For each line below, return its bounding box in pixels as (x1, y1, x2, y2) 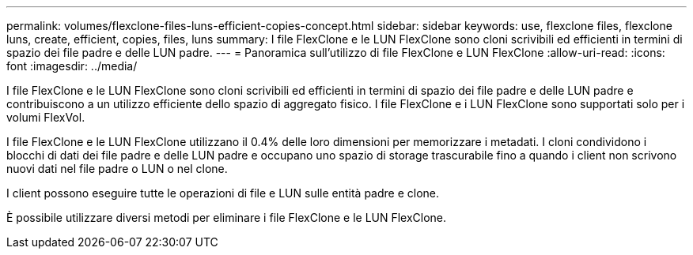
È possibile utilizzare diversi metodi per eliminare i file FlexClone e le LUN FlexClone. (6, 211, 447, 224)
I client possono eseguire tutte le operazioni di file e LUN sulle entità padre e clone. (6, 186, 440, 200)
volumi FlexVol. (6, 111, 85, 124)
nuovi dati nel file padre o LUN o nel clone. (6, 162, 228, 175)
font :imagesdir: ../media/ (6, 59, 138, 73)
